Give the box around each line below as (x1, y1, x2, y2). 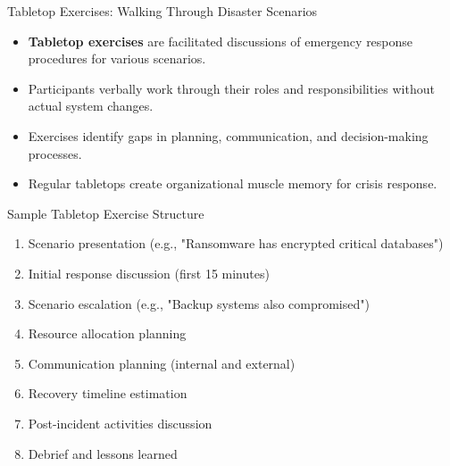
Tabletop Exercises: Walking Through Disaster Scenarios (7, 2, 318, 20)
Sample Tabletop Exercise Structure (7, 204, 204, 222)
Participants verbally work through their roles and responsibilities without (28, 79, 435, 97)
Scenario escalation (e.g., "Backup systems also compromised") (28, 294, 370, 312)
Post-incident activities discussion (28, 413, 212, 432)
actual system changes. (28, 96, 154, 115)
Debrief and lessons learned (28, 444, 178, 462)
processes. (28, 144, 82, 162)
